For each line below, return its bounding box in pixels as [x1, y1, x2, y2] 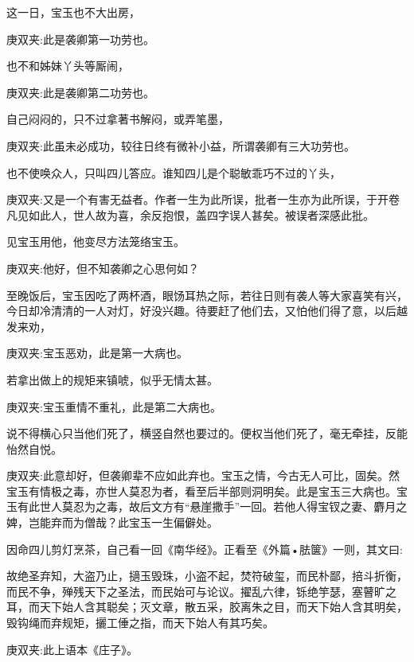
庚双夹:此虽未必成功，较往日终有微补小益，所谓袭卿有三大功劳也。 [6, 137, 355, 154]
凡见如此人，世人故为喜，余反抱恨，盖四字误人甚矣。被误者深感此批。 [6, 206, 374, 223]
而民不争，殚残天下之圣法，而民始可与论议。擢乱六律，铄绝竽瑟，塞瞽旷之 [6, 582, 396, 599]
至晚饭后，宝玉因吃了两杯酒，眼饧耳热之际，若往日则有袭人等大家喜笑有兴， [6, 286, 408, 303]
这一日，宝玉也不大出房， [6, 4, 140, 20]
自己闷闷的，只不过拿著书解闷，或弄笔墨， [6, 111, 229, 127]
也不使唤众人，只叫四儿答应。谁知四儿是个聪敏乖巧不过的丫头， [6, 164, 341, 181]
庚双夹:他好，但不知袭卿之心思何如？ [6, 259, 199, 276]
